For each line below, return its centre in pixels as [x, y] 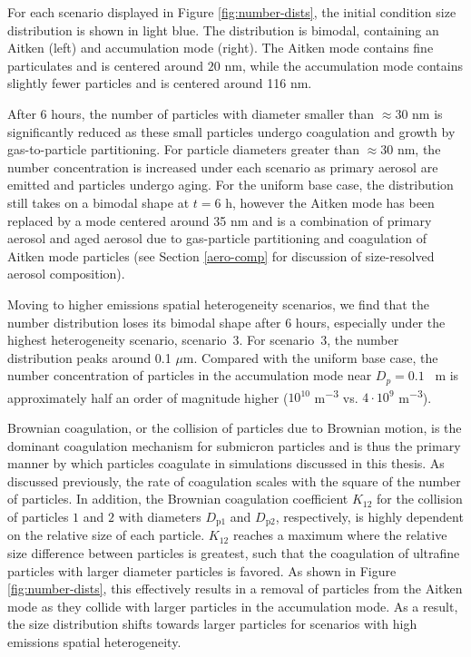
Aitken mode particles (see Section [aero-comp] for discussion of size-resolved [221, 255]
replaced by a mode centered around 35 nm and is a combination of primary [220, 220]
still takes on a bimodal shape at [98, 202]
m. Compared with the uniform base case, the [310, 357]
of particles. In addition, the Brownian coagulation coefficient [178, 499]
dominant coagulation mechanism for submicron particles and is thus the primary [234, 445]
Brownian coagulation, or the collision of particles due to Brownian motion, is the [235, 427]
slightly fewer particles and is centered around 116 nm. [160, 83]
